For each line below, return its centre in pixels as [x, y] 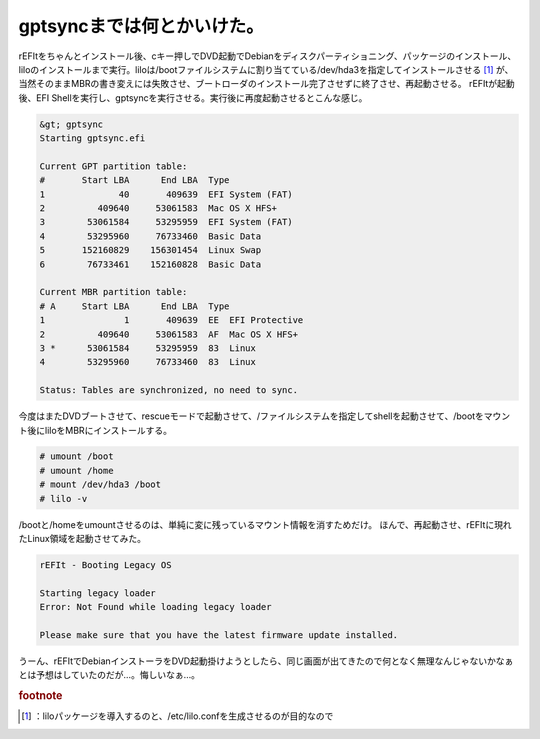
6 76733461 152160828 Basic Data [150, 264]
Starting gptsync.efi [92, 138]
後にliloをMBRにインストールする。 [99, 430]
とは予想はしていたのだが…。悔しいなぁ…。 [109, 675]
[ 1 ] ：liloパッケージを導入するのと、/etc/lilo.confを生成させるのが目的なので [177, 716]
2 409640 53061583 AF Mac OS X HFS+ [169, 334]
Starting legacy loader [98, 593]
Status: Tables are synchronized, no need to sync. [169, 390]
